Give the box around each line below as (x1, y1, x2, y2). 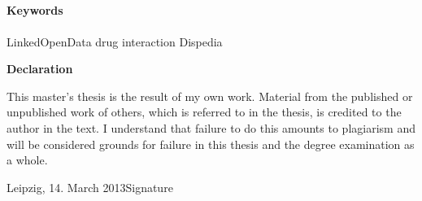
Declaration (7, 60, 73, 77)
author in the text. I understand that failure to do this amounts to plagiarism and (7, 119, 415, 136)
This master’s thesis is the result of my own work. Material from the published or (7, 87, 413, 104)
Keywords (7, 2, 63, 19)
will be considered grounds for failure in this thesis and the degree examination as (7, 135, 415, 152)
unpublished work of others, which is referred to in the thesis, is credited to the (7, 103, 402, 120)
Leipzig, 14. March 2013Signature (7, 178, 173, 195)
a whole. (7, 151, 48, 168)
